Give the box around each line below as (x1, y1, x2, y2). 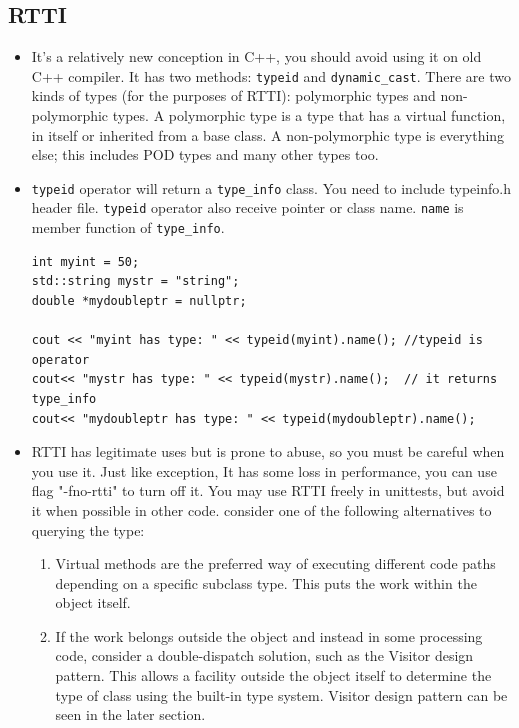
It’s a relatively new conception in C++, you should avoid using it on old (31, 46, 482, 67)
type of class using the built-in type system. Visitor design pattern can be (55, 684, 508, 705)
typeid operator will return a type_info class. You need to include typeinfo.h (31, 177, 511, 198)
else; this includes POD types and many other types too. (31, 144, 379, 165)
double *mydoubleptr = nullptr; (31, 293, 247, 308)
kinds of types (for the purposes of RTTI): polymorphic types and (31, 85, 436, 106)
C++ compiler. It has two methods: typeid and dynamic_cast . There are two (31, 65, 511, 86)
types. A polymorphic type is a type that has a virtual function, (112, 105, 506, 126)
